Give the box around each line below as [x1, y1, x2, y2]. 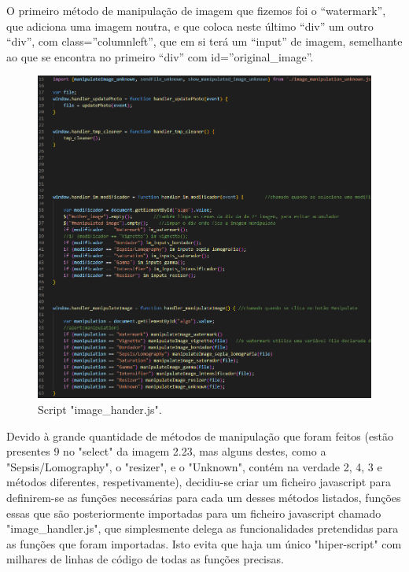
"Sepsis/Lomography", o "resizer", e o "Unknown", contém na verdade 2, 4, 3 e [6, 458, 382, 474]
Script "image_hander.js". [38, 400, 162, 417]
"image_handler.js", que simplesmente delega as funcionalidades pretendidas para [6, 520, 399, 537]
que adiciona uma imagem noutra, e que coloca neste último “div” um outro [6, 17, 374, 34]
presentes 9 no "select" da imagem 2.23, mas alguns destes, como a [6, 443, 326, 459]
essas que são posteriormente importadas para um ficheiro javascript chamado [6, 504, 381, 521]
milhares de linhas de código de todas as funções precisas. [6, 551, 284, 567]
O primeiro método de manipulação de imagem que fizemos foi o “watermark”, [6, 2, 386, 18]
